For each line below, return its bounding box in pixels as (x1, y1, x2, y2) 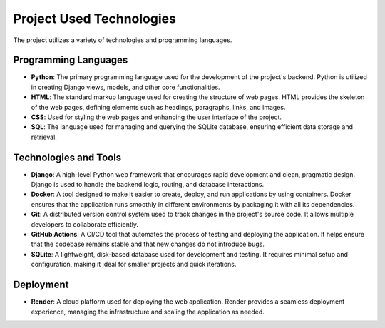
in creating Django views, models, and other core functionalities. (31, 83, 220, 91)
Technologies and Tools (13, 151, 122, 163)
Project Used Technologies (13, 11, 176, 26)
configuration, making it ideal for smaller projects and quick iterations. (31, 260, 237, 269)
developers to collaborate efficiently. (31, 220, 139, 228)
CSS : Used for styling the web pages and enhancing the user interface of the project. (31, 113, 282, 121)
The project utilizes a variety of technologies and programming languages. (13, 36, 232, 44)
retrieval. (31, 133, 57, 141)
